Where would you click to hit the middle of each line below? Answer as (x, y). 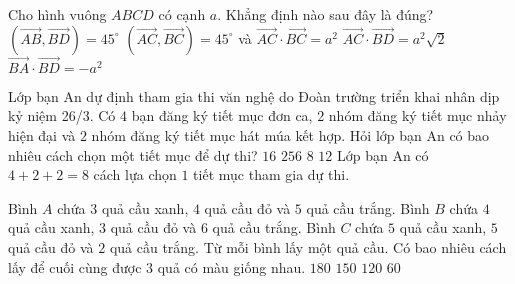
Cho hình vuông (57, 14)
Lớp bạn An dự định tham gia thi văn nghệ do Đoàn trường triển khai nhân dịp (254, 95)
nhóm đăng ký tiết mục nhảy (417, 115)
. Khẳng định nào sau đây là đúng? (325, 14)
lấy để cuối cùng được (75, 266)
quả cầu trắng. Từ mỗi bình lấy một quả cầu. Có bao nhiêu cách (308, 246)
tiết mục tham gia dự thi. (271, 174)
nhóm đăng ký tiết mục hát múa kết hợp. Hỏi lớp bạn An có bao (290, 135)
